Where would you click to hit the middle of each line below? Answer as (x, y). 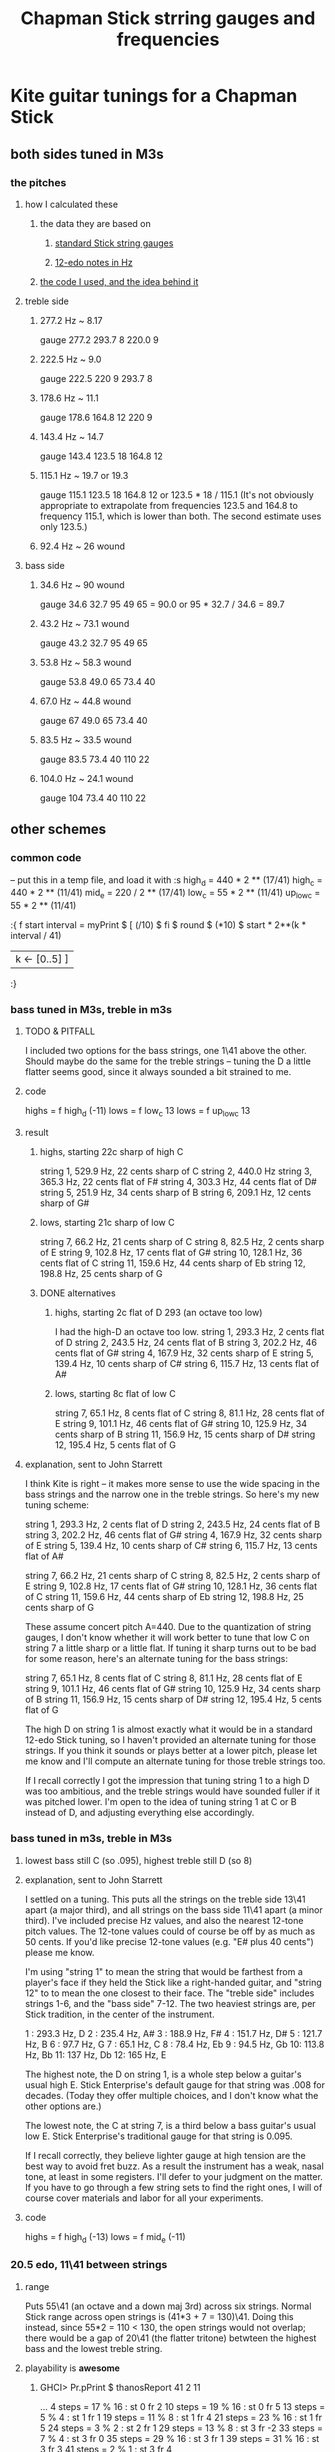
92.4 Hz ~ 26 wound (82, 546)
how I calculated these (71, 204)
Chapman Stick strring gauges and (168, 18)
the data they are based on (95, 223)
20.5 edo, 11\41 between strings (89, 2265)
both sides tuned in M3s (87, 153)
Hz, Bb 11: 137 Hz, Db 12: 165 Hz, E (95, 2054)
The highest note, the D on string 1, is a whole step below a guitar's (163, 2074)
